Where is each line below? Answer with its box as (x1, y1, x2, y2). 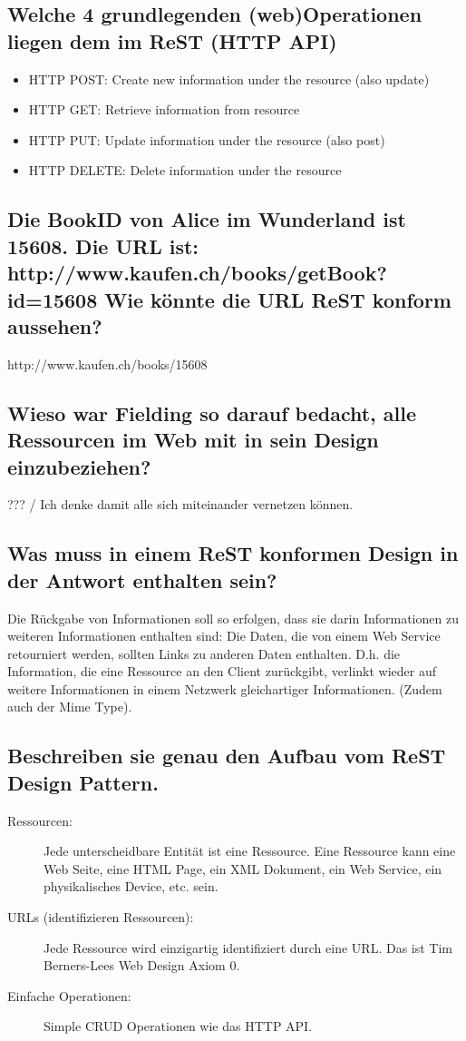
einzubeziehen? (7, 452, 151, 480)
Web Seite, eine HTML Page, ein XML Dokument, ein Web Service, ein (44, 859, 442, 878)
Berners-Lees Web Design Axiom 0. (44, 956, 240, 975)
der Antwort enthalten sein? (7, 565, 277, 594)
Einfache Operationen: (7, 986, 131, 1005)
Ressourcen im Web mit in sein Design (7, 426, 379, 454)
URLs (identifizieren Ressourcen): (7, 908, 194, 927)
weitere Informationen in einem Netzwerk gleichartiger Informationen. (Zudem (7, 679, 442, 698)
